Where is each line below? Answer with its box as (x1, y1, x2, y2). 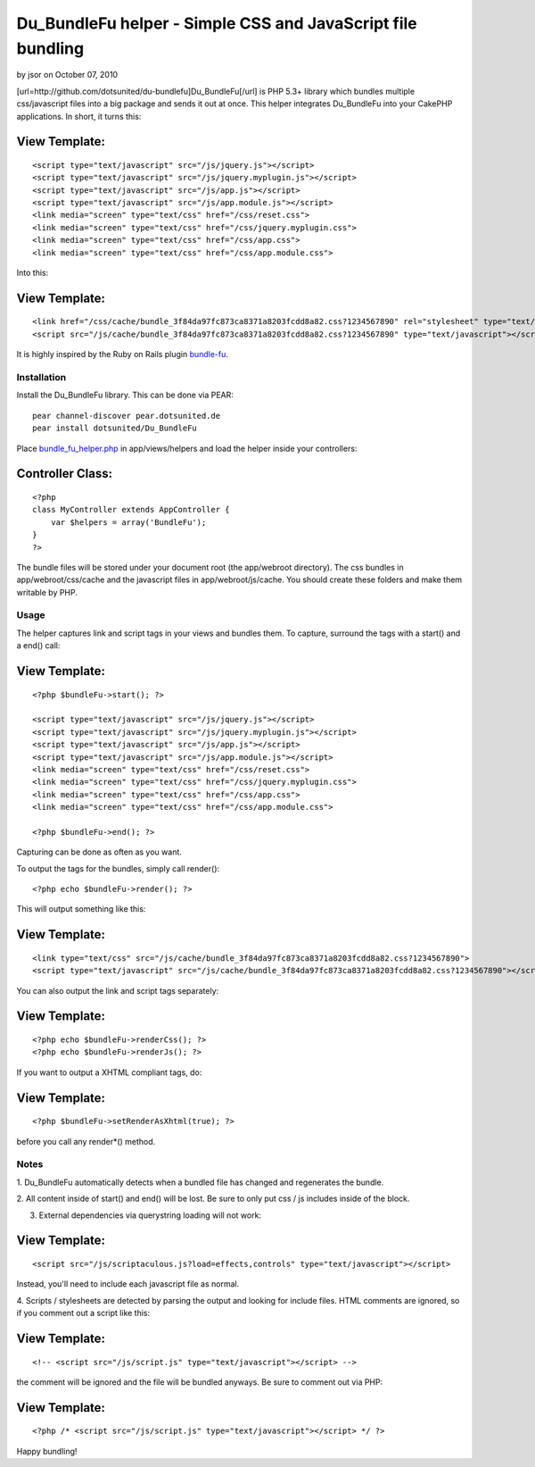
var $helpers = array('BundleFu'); (50, 517, 207, 527)
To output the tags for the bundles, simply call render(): (16, 863, 220, 874)
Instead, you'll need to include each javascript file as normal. (16, 1279, 240, 1289)
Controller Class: (16, 466, 113, 481)
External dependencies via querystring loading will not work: (38, 1210, 262, 1221)
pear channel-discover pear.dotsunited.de (32, 411, 221, 421)
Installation (16, 371, 67, 383)
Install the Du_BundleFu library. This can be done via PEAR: (16, 389, 234, 401)
